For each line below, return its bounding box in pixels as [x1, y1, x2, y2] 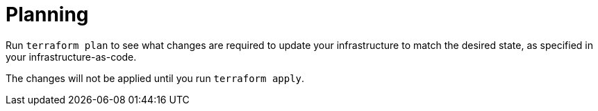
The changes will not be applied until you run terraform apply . [6, 72, 305, 84]
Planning [6, 3, 89, 26]
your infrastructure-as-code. [6, 50, 137, 63]
